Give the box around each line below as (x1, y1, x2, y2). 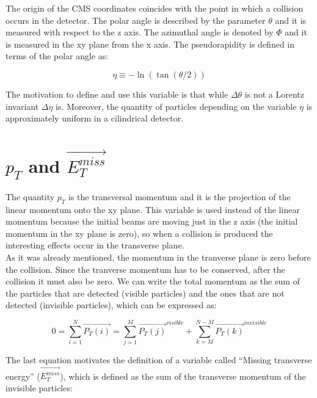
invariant (5, 99, 39, 112)
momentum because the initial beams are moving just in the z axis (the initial (5, 215, 298, 228)
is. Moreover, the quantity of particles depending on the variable (56, 99, 297, 112)
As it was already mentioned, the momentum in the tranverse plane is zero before (5, 250, 311, 263)
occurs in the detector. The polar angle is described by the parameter (5, 13, 266, 26)
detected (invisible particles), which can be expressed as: (5, 298, 217, 311)
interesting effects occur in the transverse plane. (5, 239, 184, 251)
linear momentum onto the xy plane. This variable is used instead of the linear (5, 203, 300, 215)
